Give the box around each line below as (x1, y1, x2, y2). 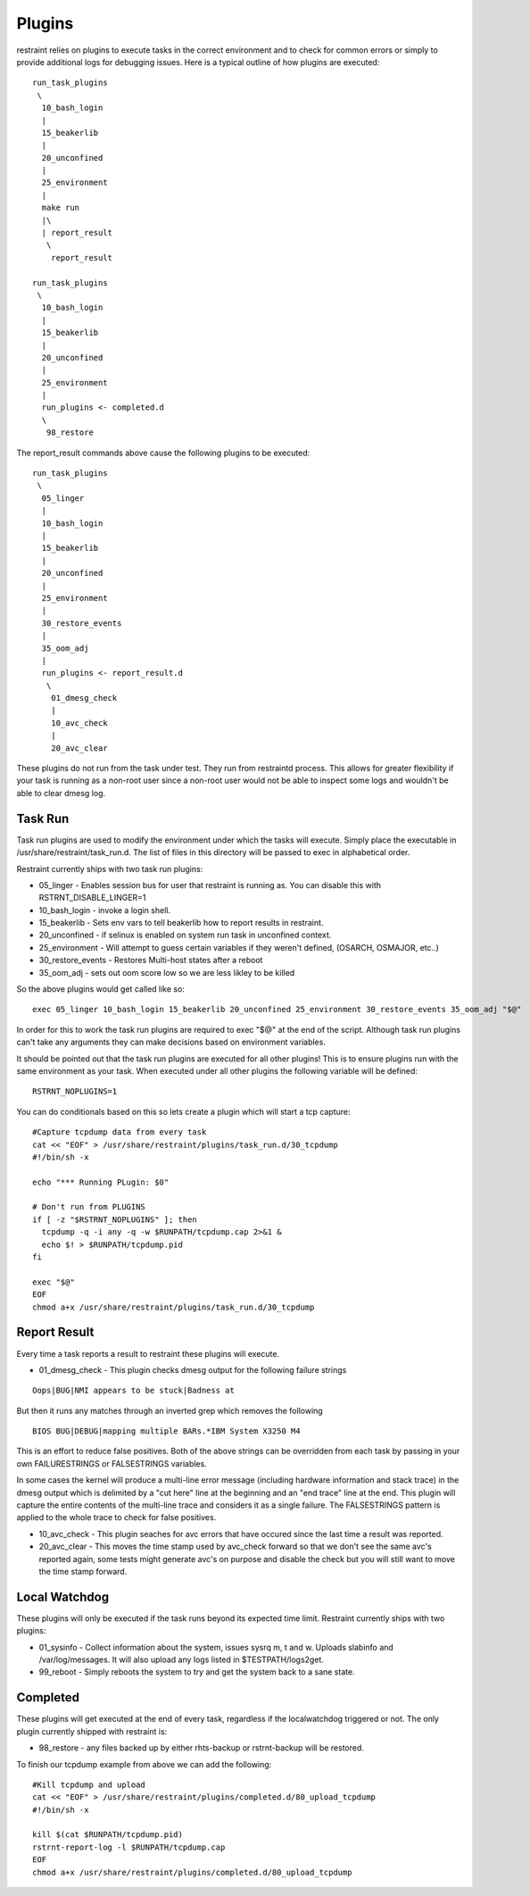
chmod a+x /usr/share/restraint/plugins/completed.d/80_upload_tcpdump (32, 1867, 352, 1877)
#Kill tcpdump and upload (32, 1779, 146, 1790)
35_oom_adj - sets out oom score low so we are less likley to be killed (38, 967, 295, 977)
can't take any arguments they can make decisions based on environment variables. (16, 1036, 326, 1048)
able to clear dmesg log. (16, 787, 106, 798)
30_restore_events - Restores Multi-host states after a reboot (38, 955, 263, 966)
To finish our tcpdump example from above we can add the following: (16, 1759, 272, 1769)
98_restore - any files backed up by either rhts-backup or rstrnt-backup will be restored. (38, 1742, 365, 1753)
